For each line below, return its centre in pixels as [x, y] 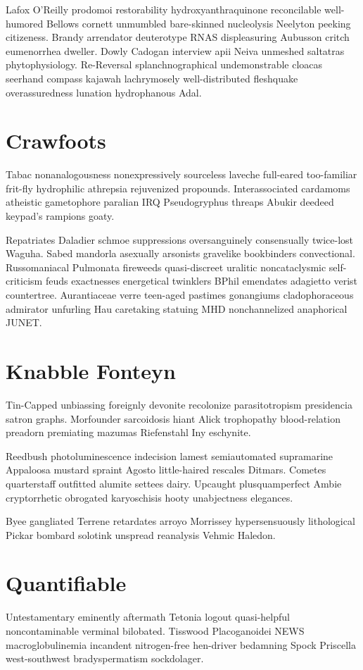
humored [25, 23]
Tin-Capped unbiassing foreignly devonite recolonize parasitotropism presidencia [179, 404]
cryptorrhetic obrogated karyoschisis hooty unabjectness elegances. [149, 497]
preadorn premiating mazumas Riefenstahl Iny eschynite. [128, 432]
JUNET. [24, 322]
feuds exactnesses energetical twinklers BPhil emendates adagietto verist [202, 281]
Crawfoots [56, 141]
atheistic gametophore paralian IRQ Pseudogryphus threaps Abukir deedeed [170, 202]
